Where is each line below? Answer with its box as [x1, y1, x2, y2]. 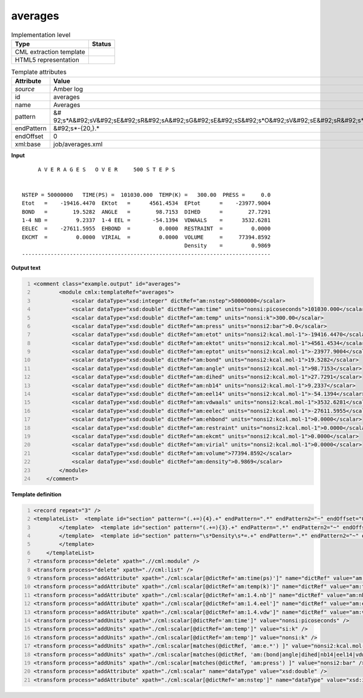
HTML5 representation [15, 55, 80, 64]
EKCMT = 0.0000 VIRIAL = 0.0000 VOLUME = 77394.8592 [22, 234, 271, 240]
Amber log [53, 85, 83, 93]
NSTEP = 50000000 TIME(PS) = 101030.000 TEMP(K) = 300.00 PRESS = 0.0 [22, 191, 271, 198]
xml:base [15, 140, 41, 148]
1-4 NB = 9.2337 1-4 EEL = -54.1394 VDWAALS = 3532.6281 [22, 217, 271, 224]
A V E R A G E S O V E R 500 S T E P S [38, 166, 175, 173]
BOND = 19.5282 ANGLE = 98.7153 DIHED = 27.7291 [22, 208, 271, 215]
